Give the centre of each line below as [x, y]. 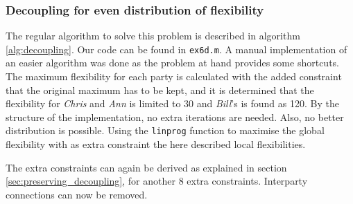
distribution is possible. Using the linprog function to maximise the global [165, 130]
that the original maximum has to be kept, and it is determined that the [160, 90]
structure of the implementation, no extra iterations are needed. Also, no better [175, 117]
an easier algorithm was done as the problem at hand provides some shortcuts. [172, 63]
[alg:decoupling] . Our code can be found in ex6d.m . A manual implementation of [176, 49]
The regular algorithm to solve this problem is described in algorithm [153, 36]
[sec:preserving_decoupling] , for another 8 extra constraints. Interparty [157, 181]
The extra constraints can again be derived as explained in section [146, 167]
